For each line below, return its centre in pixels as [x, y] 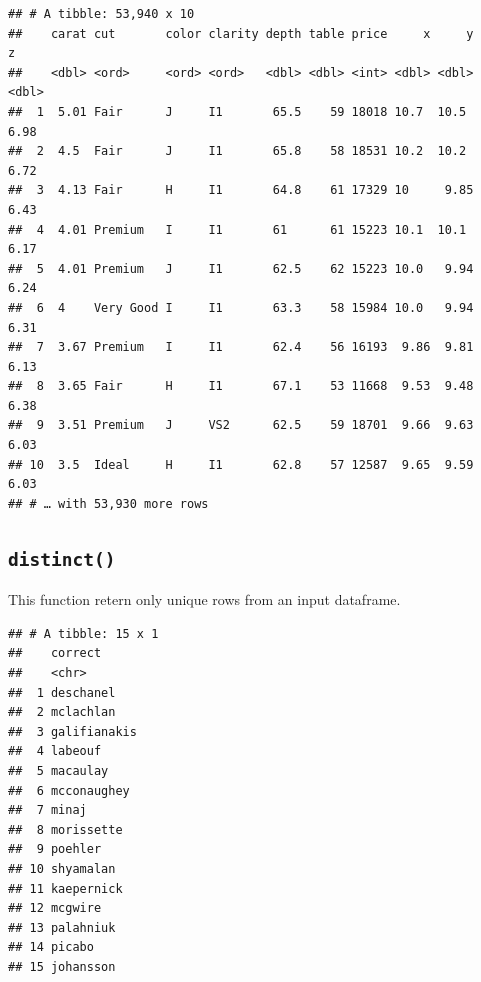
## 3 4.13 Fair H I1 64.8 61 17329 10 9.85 [241, 190]
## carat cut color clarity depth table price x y [241, 33]
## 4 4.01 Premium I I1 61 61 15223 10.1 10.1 [237, 229]
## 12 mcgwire [55, 908]
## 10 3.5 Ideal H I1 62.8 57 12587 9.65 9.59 [241, 464]
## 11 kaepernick [65, 888]
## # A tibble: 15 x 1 [83, 633]
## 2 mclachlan [62, 712]
